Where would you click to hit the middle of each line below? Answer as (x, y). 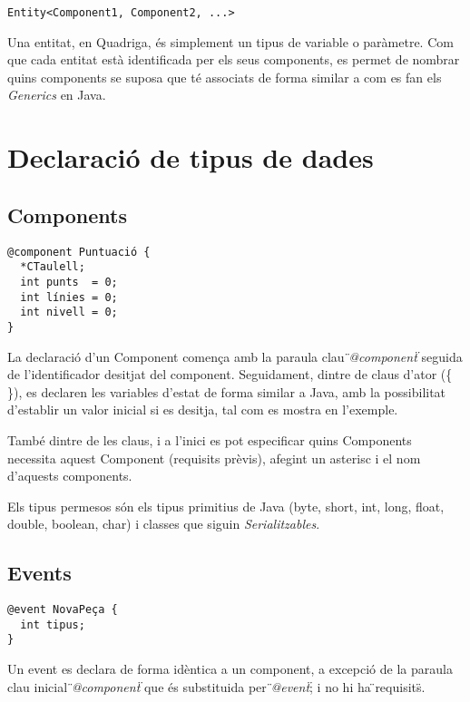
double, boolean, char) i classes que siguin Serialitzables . (164, 524)
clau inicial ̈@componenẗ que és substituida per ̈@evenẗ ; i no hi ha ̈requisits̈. (216, 686)
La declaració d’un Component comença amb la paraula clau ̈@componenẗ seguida (235, 356)
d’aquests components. (70, 476)
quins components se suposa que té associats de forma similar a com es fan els (225, 77)
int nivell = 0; (69, 312)
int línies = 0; (69, 297)
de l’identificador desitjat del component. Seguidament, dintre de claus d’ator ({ (230, 374)
